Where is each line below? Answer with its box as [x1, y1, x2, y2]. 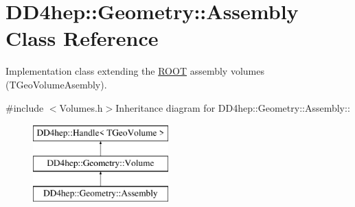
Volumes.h [59, 100, 103, 114]
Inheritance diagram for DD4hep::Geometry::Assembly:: [115, 100, 350, 114]
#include [5, 100, 44, 114]
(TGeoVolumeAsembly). [5, 77, 107, 91]
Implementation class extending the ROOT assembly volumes [5, 64, 264, 78]
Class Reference [5, 24, 159, 52]
